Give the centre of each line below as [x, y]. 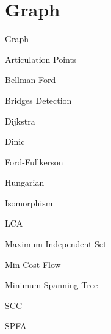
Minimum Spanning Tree [52, 285]
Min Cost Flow [33, 264]
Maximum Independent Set [56, 244]
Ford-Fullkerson [34, 162]
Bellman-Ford [30, 80]
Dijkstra [20, 121]
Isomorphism [29, 202]
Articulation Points [41, 59]
